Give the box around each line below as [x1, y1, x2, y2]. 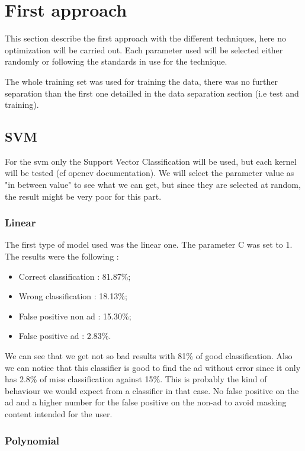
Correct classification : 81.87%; [18, 270, 131, 282]
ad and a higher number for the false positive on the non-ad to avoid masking [5, 396, 287, 408]
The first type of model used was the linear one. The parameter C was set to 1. [5, 238, 293, 251]
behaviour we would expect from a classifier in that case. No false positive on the [5, 384, 299, 396]
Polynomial [5, 433, 60, 447]
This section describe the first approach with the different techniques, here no [5, 32, 287, 44]
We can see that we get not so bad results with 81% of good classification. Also [5, 350, 293, 362]
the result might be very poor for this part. [5, 190, 162, 202]
